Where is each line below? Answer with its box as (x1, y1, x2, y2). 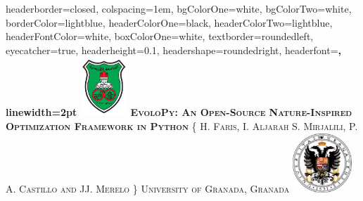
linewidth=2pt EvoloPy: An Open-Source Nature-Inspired (6, 105, 352, 119)
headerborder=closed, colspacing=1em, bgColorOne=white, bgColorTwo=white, (6, 1, 352, 15)
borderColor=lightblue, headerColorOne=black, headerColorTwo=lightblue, (6, 15, 333, 30)
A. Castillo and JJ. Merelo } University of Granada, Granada (6, 181, 290, 195)
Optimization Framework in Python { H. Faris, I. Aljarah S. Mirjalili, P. (6, 118, 358, 133)
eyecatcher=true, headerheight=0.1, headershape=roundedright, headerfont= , (6, 42, 341, 57)
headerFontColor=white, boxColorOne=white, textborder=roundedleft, (6, 29, 314, 44)
